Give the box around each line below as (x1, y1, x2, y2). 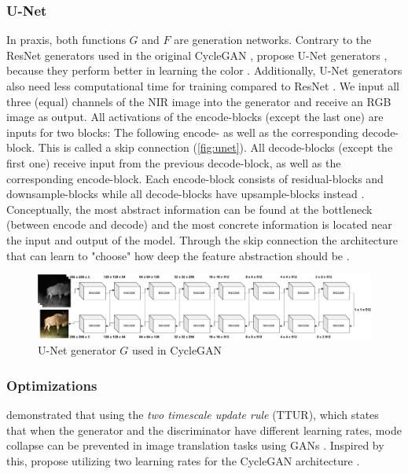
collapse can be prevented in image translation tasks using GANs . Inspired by (6, 437, 384, 454)
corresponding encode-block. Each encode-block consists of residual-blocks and (6, 170, 384, 186)
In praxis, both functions (6, 31, 126, 48)
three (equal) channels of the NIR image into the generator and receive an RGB (6, 93, 391, 109)
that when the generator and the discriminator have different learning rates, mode (6, 421, 402, 438)
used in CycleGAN (131, 342, 222, 358)
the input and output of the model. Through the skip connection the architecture (6, 231, 399, 248)
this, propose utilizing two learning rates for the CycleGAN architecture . (6, 452, 360, 468)
